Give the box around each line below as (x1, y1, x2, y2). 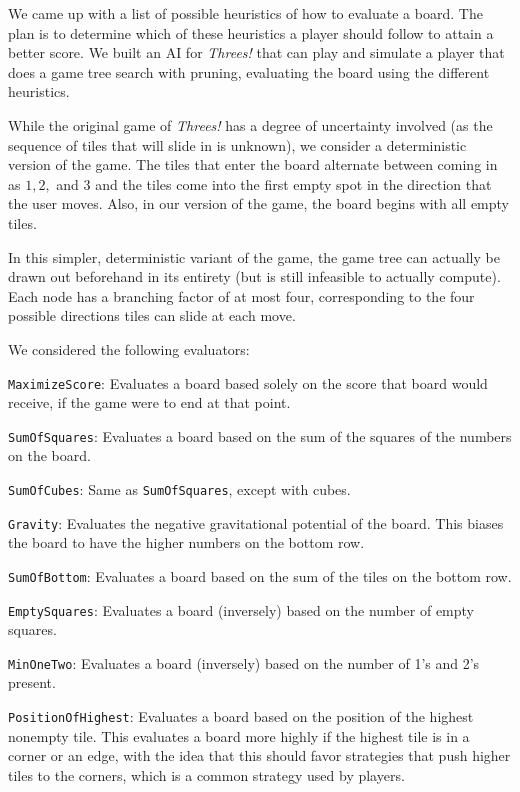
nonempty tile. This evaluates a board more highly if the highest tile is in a (8, 725, 470, 746)
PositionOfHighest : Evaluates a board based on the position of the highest (8, 706, 474, 727)
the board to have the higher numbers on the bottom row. (8, 532, 365, 553)
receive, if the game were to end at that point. (8, 392, 291, 413)
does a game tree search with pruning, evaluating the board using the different (8, 61, 490, 82)
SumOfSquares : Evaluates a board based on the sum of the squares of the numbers (8, 425, 512, 446)
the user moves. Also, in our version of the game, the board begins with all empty (8, 193, 510, 214)
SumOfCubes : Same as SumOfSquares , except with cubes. (8, 479, 351, 499)
